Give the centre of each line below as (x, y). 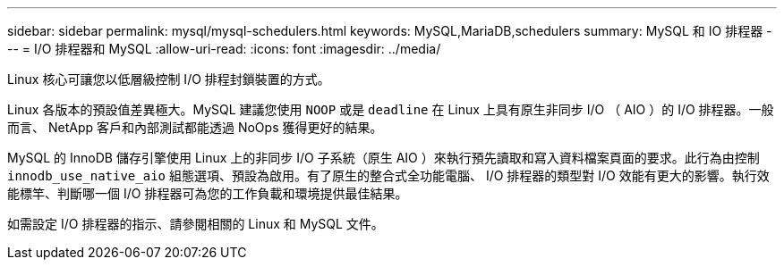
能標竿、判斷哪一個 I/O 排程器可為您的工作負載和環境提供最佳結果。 (208, 193)
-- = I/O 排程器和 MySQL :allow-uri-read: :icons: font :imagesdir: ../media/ (224, 49)
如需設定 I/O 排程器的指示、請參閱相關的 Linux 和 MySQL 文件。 (196, 224)
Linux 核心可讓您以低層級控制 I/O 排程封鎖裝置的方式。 (169, 79)
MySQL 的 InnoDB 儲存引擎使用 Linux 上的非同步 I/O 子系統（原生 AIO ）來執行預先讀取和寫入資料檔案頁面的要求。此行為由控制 (383, 158)
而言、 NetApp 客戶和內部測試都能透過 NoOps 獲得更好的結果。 (195, 127)
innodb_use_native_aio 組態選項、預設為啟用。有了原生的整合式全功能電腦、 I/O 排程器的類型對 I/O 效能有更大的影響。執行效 (388, 175)
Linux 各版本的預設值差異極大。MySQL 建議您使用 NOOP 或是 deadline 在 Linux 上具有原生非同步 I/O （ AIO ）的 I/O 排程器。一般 (391, 109)
